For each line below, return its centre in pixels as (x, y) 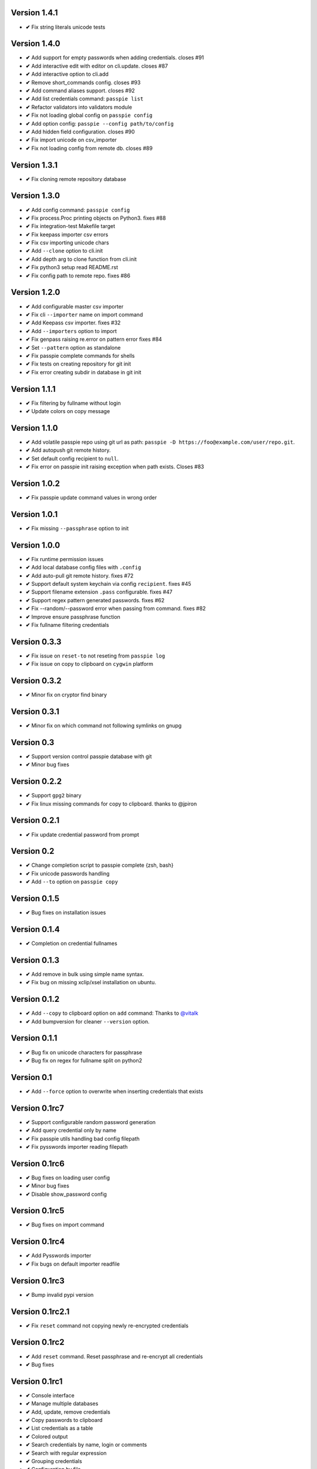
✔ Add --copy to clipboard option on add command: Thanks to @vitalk (112, 1013)
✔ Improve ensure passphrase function (73, 616)
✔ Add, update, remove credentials (68, 1412)
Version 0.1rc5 (38, 1211)
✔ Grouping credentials (54, 1461)
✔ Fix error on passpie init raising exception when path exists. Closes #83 (115, 467)
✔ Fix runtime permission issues (65, 559)
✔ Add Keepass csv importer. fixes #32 (73, 323)
